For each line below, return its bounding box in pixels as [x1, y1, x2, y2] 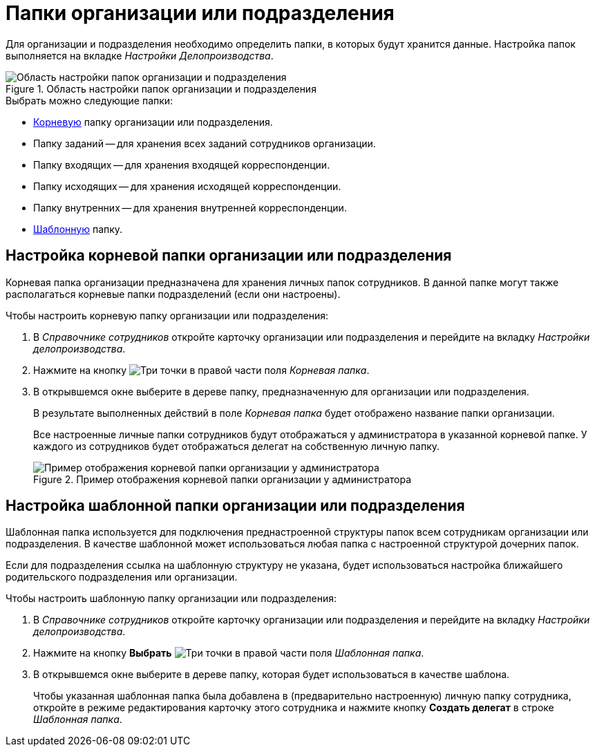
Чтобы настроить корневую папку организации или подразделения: [6, 309, 329, 321]
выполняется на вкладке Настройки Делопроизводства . [6, 49, 274, 62]
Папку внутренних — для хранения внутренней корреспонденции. [33, 201, 347, 214]
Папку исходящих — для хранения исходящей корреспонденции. [33, 180, 341, 192]
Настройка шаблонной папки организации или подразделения [6, 497, 465, 515]
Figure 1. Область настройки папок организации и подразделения [6, 82, 317, 95]
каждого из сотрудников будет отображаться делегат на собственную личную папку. [33, 440, 440, 452]
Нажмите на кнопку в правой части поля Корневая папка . [33, 364, 370, 376]
